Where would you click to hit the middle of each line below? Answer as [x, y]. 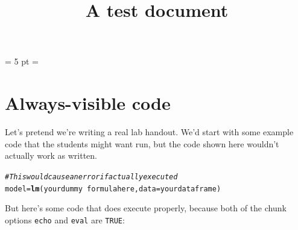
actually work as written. [51, 155]
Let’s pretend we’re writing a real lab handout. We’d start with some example [149, 132]
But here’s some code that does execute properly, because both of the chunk [146, 208]
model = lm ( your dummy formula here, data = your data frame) [113, 189]
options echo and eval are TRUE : [65, 219]
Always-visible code [88, 103]
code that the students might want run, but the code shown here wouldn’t [142, 143]
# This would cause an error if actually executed [91, 177]
